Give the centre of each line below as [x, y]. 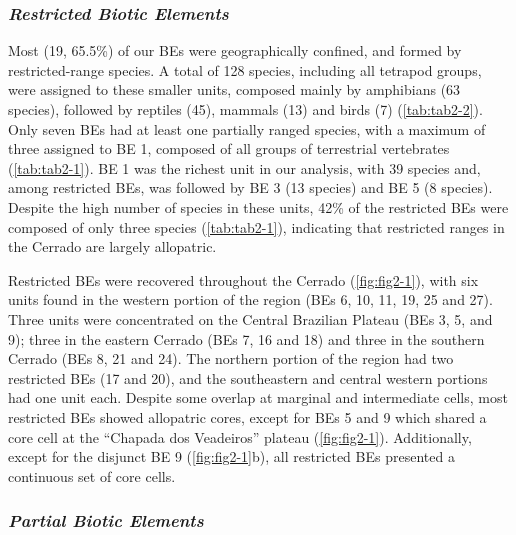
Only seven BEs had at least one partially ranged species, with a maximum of [247, 128]
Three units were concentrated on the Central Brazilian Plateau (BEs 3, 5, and [250, 318]
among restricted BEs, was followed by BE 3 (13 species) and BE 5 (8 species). [250, 187]
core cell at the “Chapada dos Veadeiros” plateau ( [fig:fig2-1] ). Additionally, [240, 436]
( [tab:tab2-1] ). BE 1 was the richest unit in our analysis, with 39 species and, [244, 167]
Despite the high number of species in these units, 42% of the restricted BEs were [258, 206]
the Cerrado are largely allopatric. [112, 246]
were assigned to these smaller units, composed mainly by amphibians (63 [234, 89]
